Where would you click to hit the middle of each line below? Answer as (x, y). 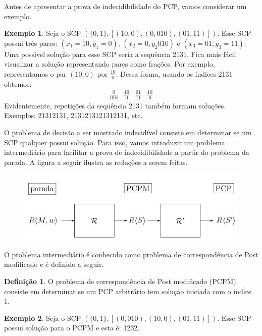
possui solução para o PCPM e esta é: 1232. (72, 328)
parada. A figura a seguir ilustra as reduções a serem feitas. (96, 162)
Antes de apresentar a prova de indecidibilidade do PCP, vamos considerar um (125, 6)
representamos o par (35, 73)
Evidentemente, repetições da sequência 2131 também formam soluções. (115, 105)
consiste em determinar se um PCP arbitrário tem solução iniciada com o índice (128, 291)
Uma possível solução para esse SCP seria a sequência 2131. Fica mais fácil (120, 54)
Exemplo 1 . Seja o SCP (43, 33)
